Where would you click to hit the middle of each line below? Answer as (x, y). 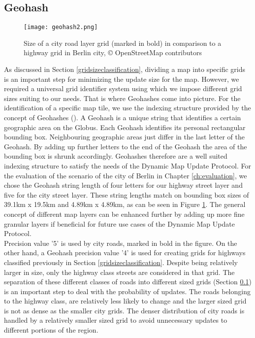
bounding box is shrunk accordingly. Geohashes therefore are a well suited (116, 156)
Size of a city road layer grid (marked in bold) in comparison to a (123, 43)
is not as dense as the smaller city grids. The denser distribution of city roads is (124, 310)
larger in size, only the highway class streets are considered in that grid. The (119, 272)
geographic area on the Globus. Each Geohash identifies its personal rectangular (125, 127)
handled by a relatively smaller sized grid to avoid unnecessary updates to (116, 320)
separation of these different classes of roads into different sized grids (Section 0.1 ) (128, 282)
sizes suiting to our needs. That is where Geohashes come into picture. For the (122, 98)
